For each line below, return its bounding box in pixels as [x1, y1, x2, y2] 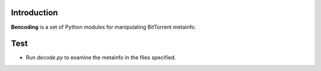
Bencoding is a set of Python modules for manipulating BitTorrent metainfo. [11, 23, 196, 31]
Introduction [11, 8, 58, 18]
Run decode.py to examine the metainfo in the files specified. [26, 54, 177, 61]
